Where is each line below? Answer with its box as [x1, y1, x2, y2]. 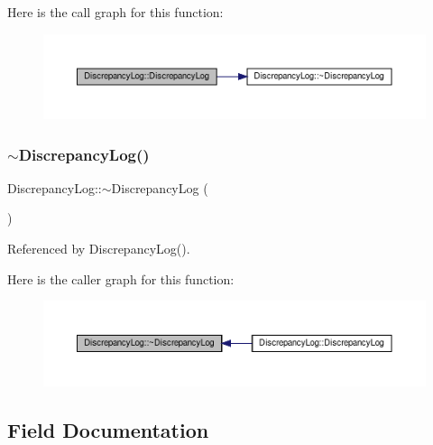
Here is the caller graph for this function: [7, 269, 235, 288]
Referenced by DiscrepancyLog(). [7, 239, 190, 258]
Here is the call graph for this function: [7, 3, 224, 21]
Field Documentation [7, 415, 209, 443]
